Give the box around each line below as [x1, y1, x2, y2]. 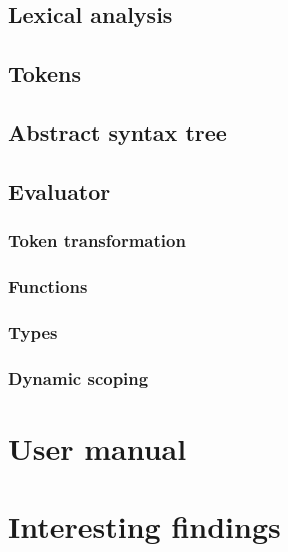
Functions [8, 273, 88, 298]
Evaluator [8, 175, 111, 206]
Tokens [8, 58, 81, 89]
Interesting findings [8, 506, 281, 547]
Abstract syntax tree [8, 116, 227, 147]
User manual [8, 427, 187, 468]
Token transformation [8, 228, 186, 253]
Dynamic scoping [8, 365, 149, 390]
